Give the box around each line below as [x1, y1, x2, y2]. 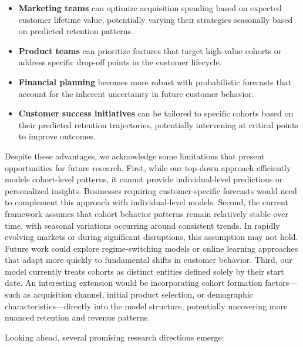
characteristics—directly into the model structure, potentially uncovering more [5, 299, 288, 312]
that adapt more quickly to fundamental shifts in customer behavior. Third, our [5, 253, 292, 266]
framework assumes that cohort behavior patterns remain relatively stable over [5, 207, 288, 219]
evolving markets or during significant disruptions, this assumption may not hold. [5, 231, 298, 243]
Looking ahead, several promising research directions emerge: [5, 331, 224, 343]
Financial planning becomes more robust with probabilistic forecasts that [18, 75, 292, 88]
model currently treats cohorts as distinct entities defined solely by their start [5, 265, 284, 277]
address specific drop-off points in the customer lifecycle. [18, 56, 222, 68]
